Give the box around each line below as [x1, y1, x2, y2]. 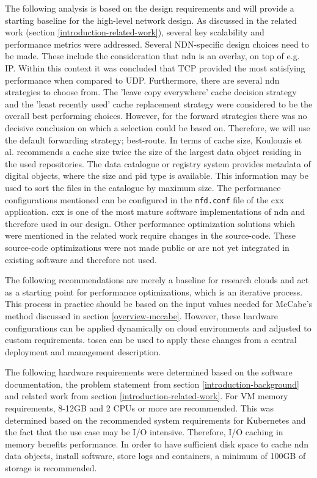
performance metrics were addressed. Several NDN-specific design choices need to [5, 37, 309, 50]
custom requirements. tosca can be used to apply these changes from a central [5, 333, 297, 346]
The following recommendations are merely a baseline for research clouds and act [5, 273, 309, 286]
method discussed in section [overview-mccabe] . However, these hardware [5, 309, 278, 322]
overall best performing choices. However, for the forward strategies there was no [5, 109, 307, 122]
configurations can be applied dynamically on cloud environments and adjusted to [5, 321, 312, 334]
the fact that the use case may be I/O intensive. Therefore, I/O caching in [5, 425, 283, 438]
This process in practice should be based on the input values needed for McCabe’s [5, 297, 313, 310]
